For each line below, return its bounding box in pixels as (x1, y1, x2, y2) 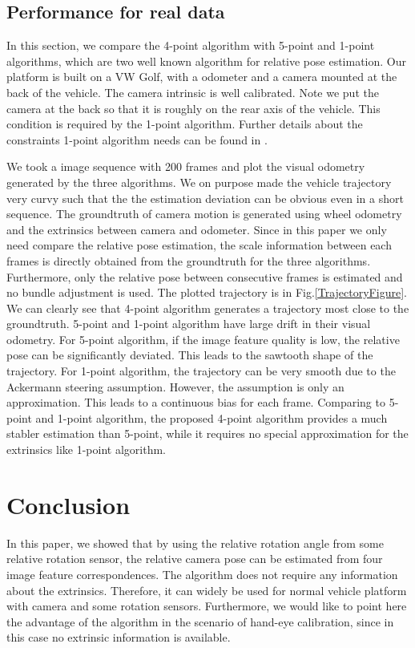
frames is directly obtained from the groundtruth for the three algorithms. (6, 252, 371, 269)
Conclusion (6, 488, 131, 520)
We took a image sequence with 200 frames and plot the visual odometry (6, 158, 365, 175)
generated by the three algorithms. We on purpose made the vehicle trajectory (6, 173, 392, 190)
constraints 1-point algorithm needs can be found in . (6, 131, 268, 148)
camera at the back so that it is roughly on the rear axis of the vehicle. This (6, 99, 381, 116)
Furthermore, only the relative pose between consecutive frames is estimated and (6, 268, 403, 285)
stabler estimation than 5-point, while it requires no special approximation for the (6, 425, 409, 442)
